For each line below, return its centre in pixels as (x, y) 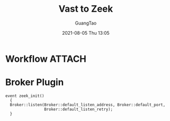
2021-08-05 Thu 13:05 (86, 33)
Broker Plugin (34, 82)
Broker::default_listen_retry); (79, 109)
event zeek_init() (25, 96)
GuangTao (86, 23)
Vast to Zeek (86, 9)
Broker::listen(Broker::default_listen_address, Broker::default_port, (88, 105)
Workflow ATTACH (46, 59)
